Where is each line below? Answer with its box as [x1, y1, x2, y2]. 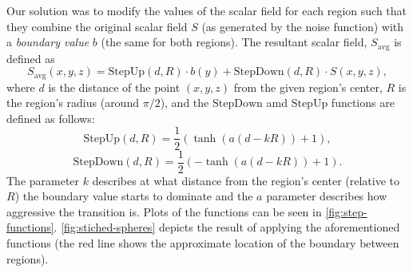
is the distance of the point [48, 78, 181, 95]
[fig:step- [325, 203, 367, 220]
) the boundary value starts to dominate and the [14, 188, 253, 204]
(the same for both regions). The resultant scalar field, [101, 34, 367, 50]
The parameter [6, 172, 80, 188]
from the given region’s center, [233, 78, 383, 95]
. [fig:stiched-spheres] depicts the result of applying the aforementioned [54, 219, 400, 235]
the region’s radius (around [6, 94, 139, 111]
